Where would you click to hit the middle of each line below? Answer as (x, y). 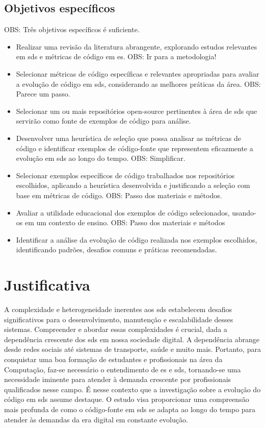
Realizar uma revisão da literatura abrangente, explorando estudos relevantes (137, 46)
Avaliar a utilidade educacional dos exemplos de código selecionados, (123, 212)
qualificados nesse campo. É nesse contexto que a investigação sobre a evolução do (132, 389)
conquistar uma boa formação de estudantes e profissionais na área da (113, 359)
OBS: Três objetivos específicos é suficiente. (72, 29)
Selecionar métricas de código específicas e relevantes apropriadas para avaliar (138, 73)
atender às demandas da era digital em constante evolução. (96, 419)
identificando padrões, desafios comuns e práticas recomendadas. (116, 249)
